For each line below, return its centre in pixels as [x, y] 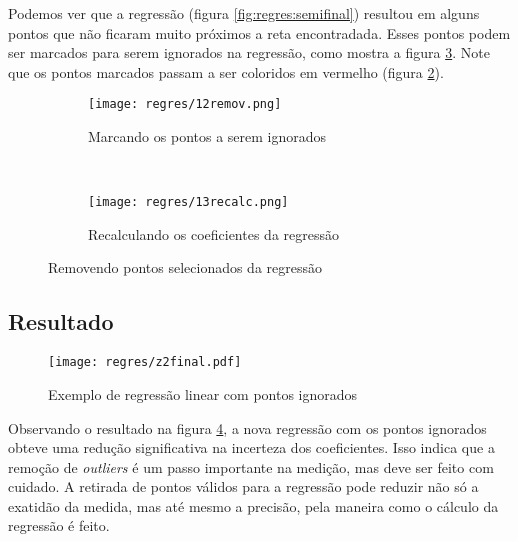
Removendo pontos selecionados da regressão [185, 267]
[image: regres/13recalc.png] [188, 202]
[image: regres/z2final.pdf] [145, 362]
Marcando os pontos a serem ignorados [207, 136]
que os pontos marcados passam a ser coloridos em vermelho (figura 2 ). [226, 71]
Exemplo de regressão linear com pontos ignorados [203, 393]
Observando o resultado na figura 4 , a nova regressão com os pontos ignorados [247, 427]
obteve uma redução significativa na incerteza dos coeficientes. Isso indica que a [251, 447]
